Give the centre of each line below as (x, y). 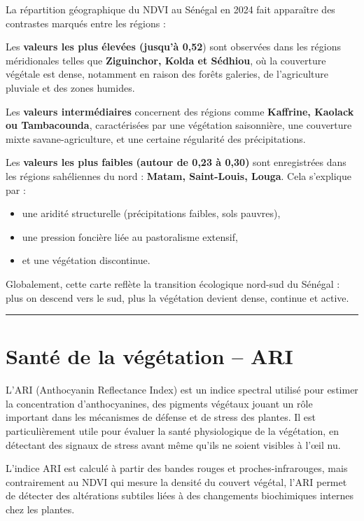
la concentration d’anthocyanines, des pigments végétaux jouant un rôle (159, 403)
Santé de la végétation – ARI (149, 356)
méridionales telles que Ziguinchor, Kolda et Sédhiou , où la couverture (166, 60)
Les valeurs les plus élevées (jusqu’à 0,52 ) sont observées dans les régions (173, 47)
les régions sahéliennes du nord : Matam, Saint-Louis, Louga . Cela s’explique (178, 175)
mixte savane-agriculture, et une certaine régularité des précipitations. (156, 138)
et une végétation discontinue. (86, 260)
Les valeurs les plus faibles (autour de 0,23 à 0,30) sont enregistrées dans (176, 162)
